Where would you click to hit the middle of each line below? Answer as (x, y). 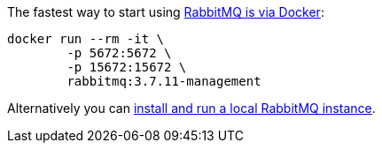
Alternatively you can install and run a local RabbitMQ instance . (191, 108)
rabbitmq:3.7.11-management (164, 81)
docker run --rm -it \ (86, 39)
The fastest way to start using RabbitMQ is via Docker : (166, 12)
